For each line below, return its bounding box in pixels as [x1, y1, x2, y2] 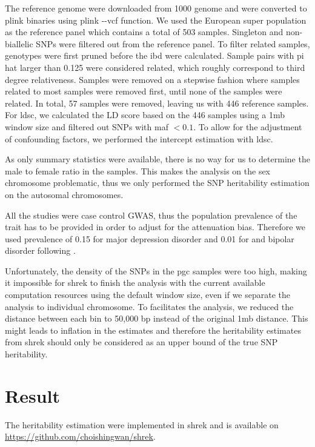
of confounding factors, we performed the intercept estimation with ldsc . [5, 132, 273, 145]
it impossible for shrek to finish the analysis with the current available [5, 276, 265, 289]
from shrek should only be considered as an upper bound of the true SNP [5, 336, 278, 348]
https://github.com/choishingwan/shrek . [5, 430, 156, 443]
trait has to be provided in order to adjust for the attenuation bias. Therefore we [5, 220, 305, 233]
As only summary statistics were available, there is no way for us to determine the [5, 153, 310, 165]
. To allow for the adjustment [193, 120, 302, 133]
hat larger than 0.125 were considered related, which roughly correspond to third [5, 61, 305, 73]
